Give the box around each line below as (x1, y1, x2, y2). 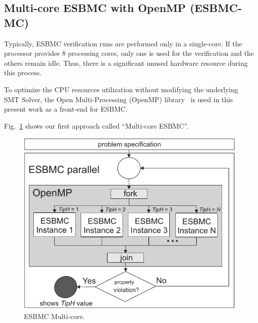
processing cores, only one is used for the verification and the (68, 48, 254, 58)
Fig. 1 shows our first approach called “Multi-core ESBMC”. (4, 120, 189, 131)
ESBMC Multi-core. (24, 311, 85, 321)
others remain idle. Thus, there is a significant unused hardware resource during (4, 57, 248, 68)
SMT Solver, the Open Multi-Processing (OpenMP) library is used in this (4, 94, 233, 104)
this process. (4, 67, 42, 78)
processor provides (4, 48, 60, 58)
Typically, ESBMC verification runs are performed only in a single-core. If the (4, 38, 242, 48)
